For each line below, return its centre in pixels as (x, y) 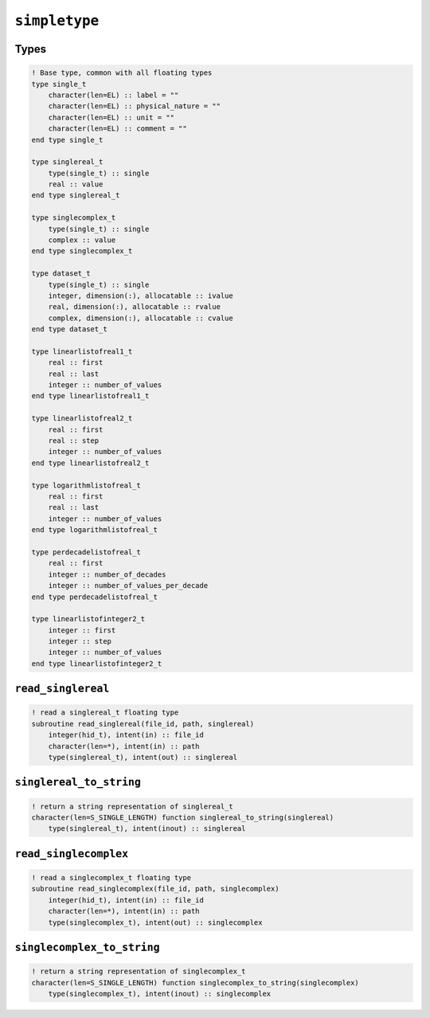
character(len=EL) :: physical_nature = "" (134, 106)
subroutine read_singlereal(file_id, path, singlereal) (143, 724)
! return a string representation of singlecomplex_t (139, 971)
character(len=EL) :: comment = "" (117, 129)
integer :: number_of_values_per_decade (128, 586)
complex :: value (82, 240)
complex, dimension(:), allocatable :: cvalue (141, 318)
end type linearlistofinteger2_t (97, 664)
